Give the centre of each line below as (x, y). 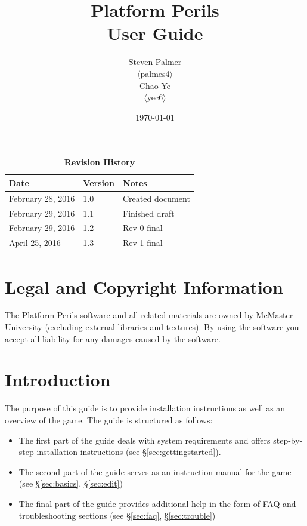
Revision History (100, 162)
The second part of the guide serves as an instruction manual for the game (155, 471)
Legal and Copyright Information (144, 286)
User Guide (155, 33)
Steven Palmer (155, 62)
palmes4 (155, 73)
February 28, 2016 (42, 198)
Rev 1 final (143, 243)
